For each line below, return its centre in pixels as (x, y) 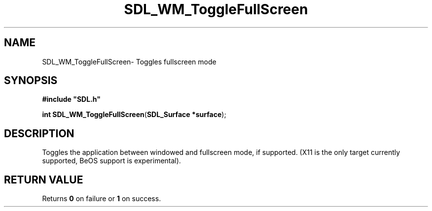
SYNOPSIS (31, 81)
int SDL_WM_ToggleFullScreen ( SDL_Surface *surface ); (134, 115)
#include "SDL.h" (71, 99)
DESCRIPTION (39, 133)
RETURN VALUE (44, 180)
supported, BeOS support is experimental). (111, 161)
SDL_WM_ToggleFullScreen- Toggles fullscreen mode (129, 61)
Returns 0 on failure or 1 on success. (102, 199)
